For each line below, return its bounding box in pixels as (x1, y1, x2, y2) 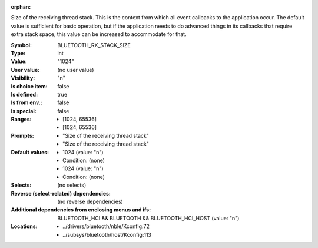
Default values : (11, 148, 49, 156)
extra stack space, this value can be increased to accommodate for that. (11, 31, 187, 38)
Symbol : (11, 41, 32, 48)
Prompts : (11, 132, 35, 139)
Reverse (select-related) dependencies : (11, 190, 111, 197)
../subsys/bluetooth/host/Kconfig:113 (62, 231, 152, 238)
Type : (11, 49, 26, 57)
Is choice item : (11, 82, 48, 90)
